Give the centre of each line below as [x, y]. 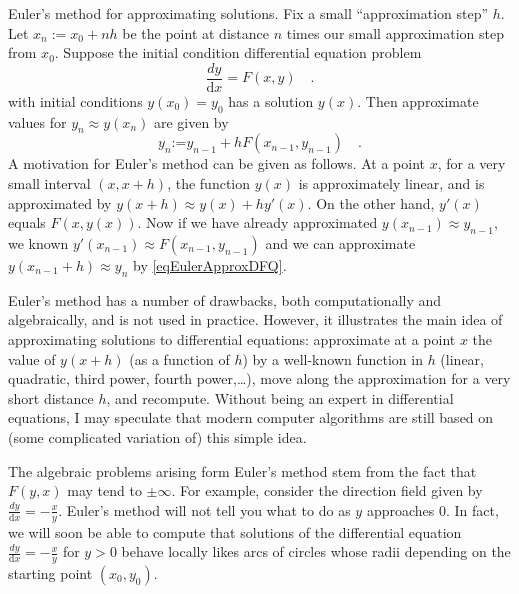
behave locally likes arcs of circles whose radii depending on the [316, 551]
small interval [49, 183]
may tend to [104, 490]
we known [38, 243]
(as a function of [179, 358]
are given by [191, 121]
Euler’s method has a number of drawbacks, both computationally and [225, 299]
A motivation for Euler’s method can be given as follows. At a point [217, 163]
